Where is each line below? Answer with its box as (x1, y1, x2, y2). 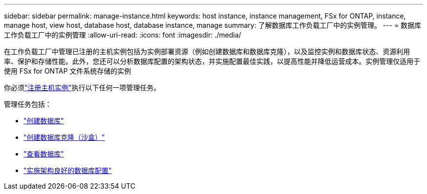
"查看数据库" (23, 150, 64, 158)
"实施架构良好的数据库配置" (23, 166, 112, 175)
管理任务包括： (4, 100, 52, 108)
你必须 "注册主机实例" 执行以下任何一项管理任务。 (4, 83, 161, 92)
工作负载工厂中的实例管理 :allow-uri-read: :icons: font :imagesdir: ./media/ (4, 31, 241, 39)
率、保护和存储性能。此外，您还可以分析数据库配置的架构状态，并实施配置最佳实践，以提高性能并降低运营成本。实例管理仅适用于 (4, 57, 420, 65)
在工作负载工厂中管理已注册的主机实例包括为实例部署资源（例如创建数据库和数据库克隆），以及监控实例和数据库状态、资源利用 (4, 47, 410, 56)
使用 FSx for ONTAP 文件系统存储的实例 (4, 67, 131, 75)
